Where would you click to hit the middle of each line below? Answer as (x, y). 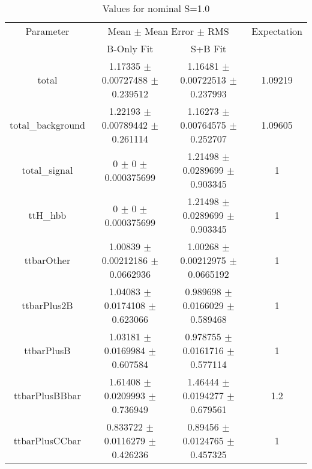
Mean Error (169, 31)
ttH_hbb (47, 215)
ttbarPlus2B (47, 305)
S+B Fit (208, 48)
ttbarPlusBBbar (47, 395)
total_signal (47, 170)
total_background (47, 125)
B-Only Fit (130, 48)
